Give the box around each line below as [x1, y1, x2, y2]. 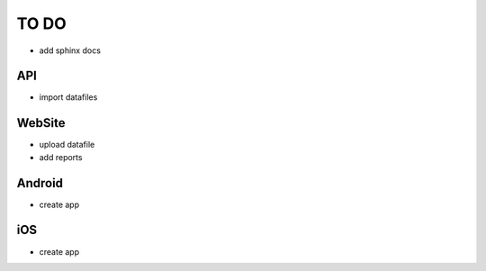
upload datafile [39, 140, 95, 150]
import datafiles [39, 92, 98, 103]
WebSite [16, 115, 66, 131]
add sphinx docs [39, 45, 101, 56]
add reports [39, 151, 83, 162]
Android [16, 176, 63, 191]
